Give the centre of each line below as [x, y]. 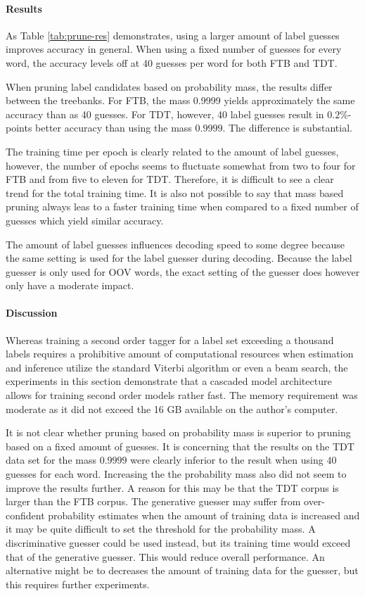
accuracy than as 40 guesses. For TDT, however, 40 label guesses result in [165, 114]
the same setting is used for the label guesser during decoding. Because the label [179, 258]
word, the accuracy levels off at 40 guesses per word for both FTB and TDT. [172, 62]
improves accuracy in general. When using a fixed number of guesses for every [174, 49]
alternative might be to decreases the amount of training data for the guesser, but [182, 570]
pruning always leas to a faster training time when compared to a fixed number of [182, 207]
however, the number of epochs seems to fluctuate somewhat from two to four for [181, 165]
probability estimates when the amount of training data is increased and [204, 515]
